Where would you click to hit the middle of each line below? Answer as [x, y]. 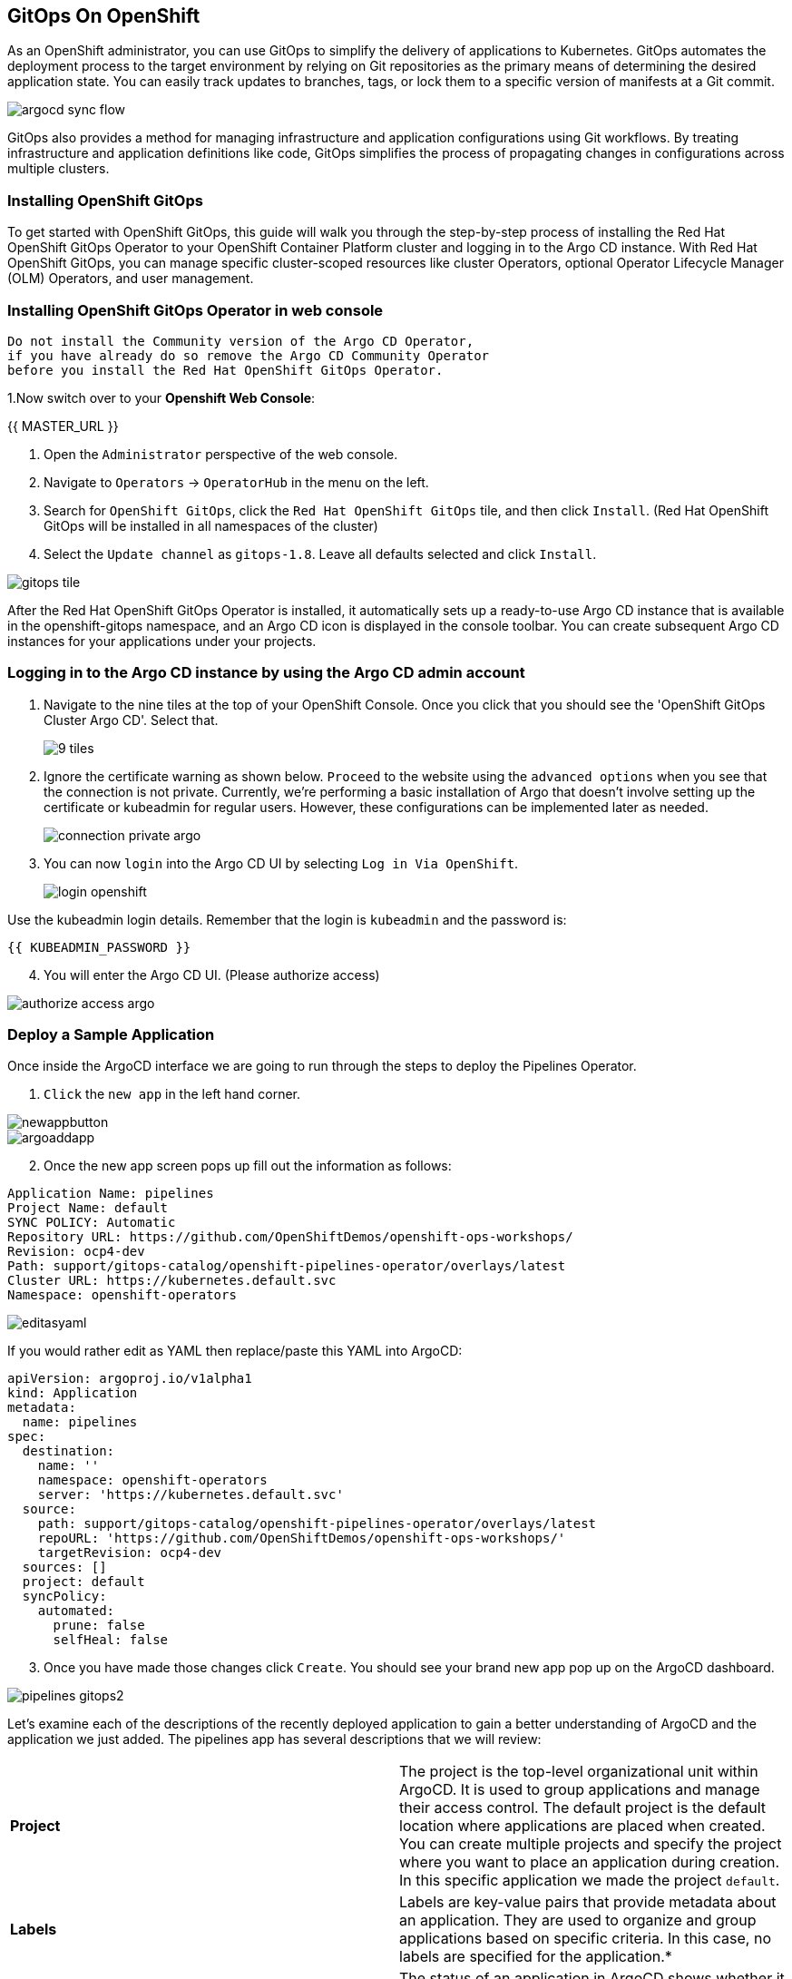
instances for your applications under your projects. [162, 641]
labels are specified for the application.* [536, 1957]
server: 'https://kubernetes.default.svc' [191, 1495]
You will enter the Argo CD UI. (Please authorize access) [212, 975]
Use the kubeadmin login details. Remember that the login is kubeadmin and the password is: [287, 919]
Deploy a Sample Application [111, 1035]
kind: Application [73, 1393]
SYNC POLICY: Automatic [92, 1223]
